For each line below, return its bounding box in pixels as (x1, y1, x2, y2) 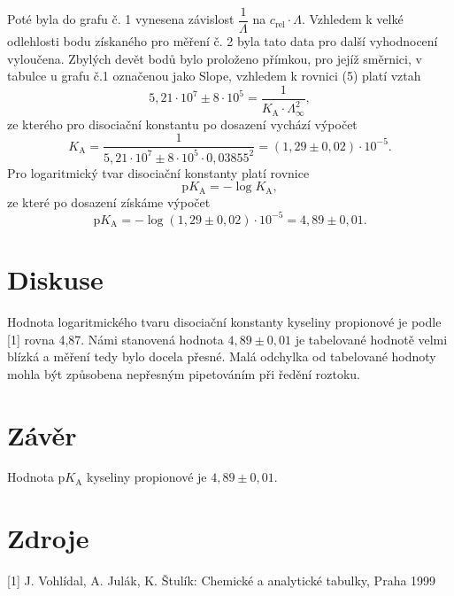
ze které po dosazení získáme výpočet (7, 192, 211, 211)
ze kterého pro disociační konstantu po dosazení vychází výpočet (7, 114, 358, 133)
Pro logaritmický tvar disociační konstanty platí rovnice (7, 163, 310, 182)
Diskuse (7, 261, 104, 298)
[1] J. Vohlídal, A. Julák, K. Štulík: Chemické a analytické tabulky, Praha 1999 (7, 571, 436, 590)
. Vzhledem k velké (301, 10, 404, 28)
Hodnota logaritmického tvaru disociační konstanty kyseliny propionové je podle (7, 312, 442, 330)
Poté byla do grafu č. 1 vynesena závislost (7, 10, 235, 28)
